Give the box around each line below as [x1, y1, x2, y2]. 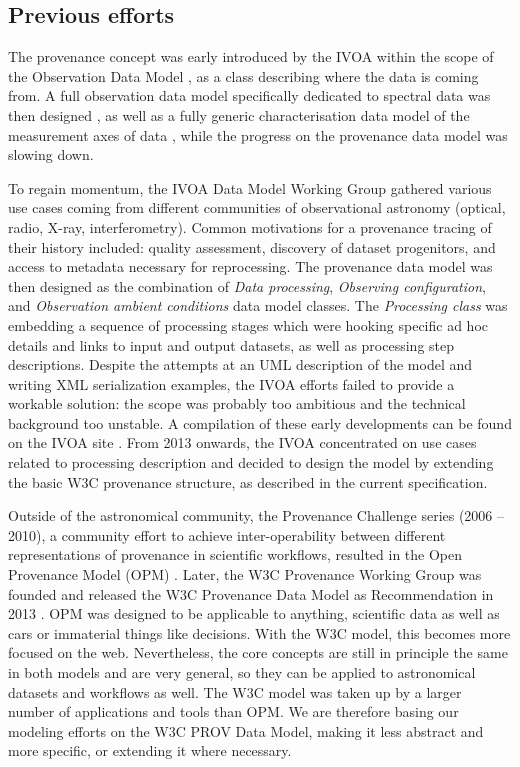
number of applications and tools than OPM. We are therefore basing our [8, 701, 459, 722]
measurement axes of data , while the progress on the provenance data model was [8, 124, 508, 145]
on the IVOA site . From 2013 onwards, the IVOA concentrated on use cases [8, 432, 477, 453]
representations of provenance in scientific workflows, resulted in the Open [8, 544, 463, 565]
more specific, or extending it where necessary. [8, 740, 292, 761]
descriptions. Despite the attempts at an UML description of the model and [8, 354, 473, 375]
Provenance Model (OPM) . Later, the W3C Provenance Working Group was [8, 564, 482, 585]
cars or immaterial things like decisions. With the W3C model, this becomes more [8, 622, 511, 643]
